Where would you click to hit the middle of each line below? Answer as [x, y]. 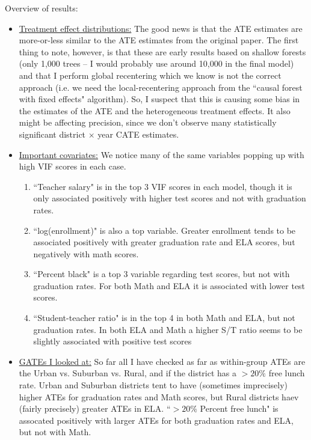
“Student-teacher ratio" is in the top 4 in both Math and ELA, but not [164, 318]
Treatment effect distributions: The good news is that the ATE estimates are [161, 28]
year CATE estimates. [138, 134]
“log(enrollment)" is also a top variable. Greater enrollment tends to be [165, 230]
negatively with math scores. [86, 253]
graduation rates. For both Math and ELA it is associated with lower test [169, 285]
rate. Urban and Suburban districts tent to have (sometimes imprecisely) [153, 385]
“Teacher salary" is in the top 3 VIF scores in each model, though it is [163, 186]
